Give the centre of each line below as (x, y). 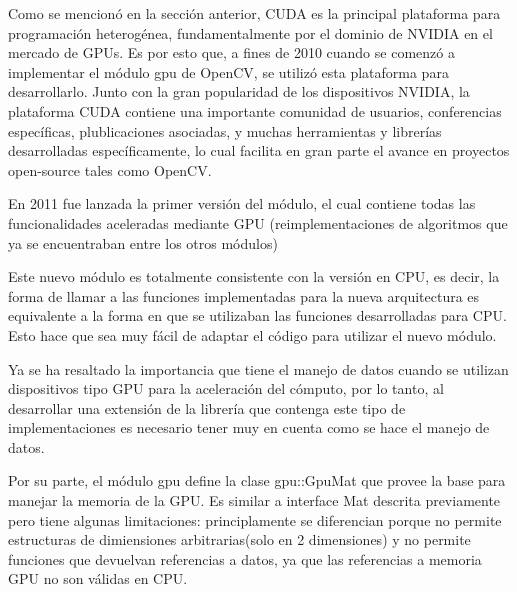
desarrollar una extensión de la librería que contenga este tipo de (207, 407)
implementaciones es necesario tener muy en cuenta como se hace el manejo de (249, 427)
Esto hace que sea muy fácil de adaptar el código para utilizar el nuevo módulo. (252, 334)
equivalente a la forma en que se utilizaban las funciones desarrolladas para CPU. (257, 315)
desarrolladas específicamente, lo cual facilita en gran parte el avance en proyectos (259, 150)
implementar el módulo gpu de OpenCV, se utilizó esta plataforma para (228, 71)
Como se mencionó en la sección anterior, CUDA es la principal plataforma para (254, 13)
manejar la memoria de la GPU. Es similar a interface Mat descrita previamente (254, 500)
